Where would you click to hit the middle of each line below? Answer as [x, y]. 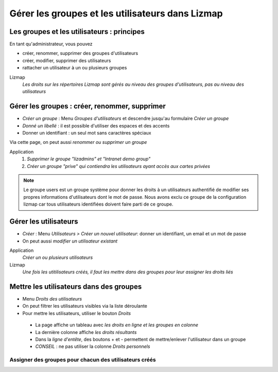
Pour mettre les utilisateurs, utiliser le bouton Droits [77, 313]
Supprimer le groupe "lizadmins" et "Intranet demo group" [89, 159]
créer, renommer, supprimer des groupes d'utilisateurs [80, 53]
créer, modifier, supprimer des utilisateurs [67, 60]
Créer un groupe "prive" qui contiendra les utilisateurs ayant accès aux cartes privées [119, 166]
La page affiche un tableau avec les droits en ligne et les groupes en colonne [117, 325]
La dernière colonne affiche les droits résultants [86, 332]
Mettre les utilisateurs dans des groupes [76, 286]
